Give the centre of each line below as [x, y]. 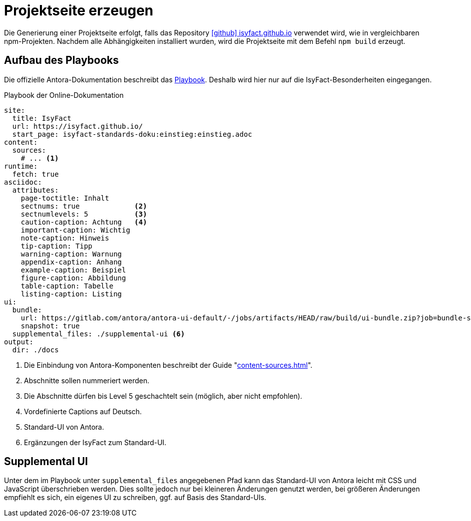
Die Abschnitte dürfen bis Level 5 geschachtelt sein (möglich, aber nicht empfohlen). [163, 396]
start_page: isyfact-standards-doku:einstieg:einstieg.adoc [132, 134]
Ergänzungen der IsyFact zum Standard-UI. [95, 442]
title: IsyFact [42, 118]
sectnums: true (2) [84, 206]
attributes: [35, 190]
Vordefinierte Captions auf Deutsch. [83, 411]
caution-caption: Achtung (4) [84, 222]
